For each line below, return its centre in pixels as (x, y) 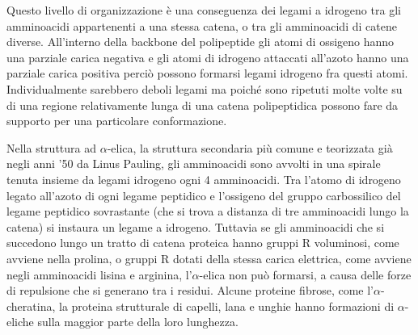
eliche (20, 322)
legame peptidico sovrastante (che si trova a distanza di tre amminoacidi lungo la (208, 211)
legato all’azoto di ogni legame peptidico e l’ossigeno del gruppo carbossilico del (204, 195)
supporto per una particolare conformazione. (117, 121)
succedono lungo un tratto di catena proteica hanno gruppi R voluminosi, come (203, 243)
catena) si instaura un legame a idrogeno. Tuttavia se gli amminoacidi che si (196, 226)
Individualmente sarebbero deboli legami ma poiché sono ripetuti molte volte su (205, 88)
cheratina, (31, 306)
